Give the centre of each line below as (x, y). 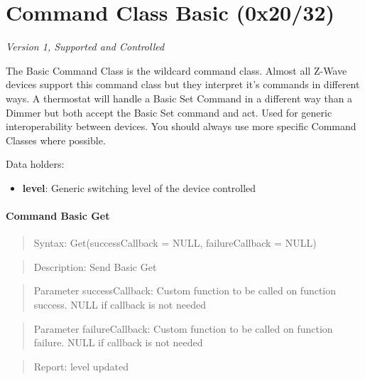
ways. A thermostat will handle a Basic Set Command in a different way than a (179, 98)
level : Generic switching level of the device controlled (139, 187)
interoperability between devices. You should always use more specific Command (181, 126)
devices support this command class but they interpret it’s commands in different (183, 84)
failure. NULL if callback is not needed (118, 342)
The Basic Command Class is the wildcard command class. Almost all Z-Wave (176, 70)
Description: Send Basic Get (95, 266)
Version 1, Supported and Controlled (85, 47)
